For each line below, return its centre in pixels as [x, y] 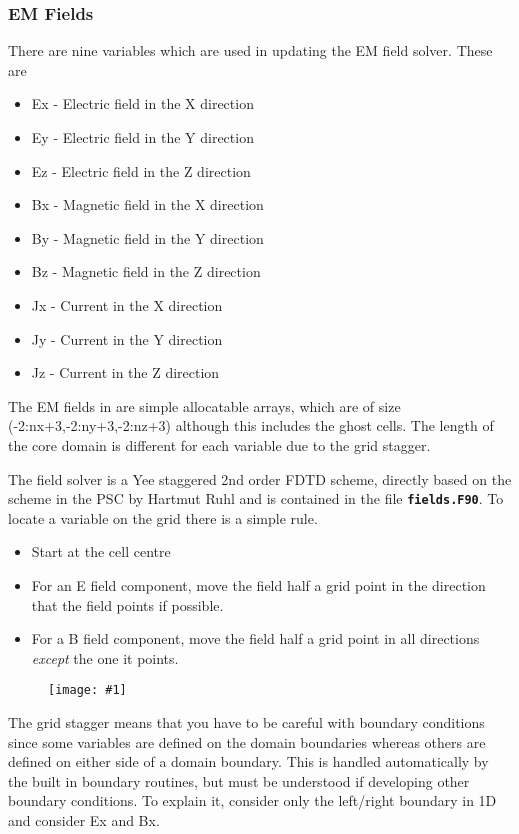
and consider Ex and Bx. [84, 819]
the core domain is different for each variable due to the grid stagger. [219, 444]
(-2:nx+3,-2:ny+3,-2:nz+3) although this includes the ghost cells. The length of [251, 425]
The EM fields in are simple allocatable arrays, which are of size [204, 405]
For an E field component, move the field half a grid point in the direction [258, 584]
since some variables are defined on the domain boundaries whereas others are [247, 741]
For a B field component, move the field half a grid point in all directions [255, 638]
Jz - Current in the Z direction [125, 372]
